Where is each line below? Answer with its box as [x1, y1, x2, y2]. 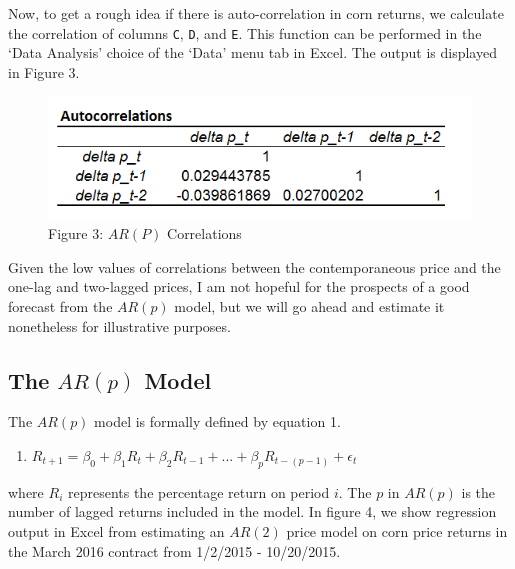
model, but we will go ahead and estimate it [174, 296, 445, 317]
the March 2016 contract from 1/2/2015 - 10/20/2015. [8, 540, 341, 561]
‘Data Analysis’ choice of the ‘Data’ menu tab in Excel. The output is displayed [8, 42, 497, 63]
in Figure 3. [8, 61, 80, 82]
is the [461, 481, 496, 502]
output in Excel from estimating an [8, 521, 225, 542]
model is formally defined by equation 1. [94, 411, 341, 432]
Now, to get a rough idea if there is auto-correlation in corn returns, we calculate [8, 3, 504, 23]
